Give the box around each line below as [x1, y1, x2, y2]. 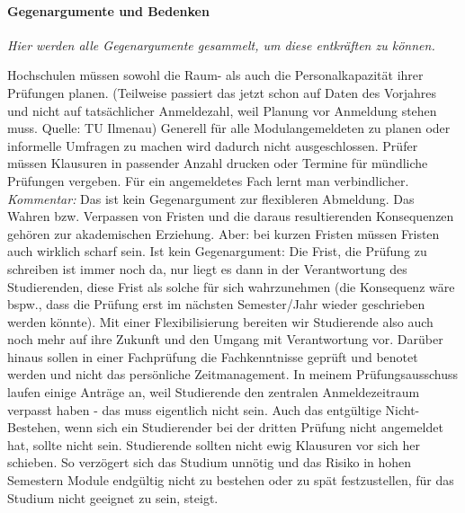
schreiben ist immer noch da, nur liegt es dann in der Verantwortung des [7, 259, 407, 278]
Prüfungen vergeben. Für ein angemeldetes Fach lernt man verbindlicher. [7, 171, 409, 190]
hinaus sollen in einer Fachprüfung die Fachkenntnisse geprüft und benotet [7, 347, 418, 366]
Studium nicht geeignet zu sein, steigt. [7, 488, 219, 507]
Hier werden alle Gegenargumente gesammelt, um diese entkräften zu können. [7, 35, 435, 54]
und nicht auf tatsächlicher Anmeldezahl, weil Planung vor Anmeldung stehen [7, 101, 437, 119]
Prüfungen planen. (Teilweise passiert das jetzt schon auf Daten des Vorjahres [7, 83, 437, 102]
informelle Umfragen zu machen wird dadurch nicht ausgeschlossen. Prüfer [7, 136, 418, 155]
